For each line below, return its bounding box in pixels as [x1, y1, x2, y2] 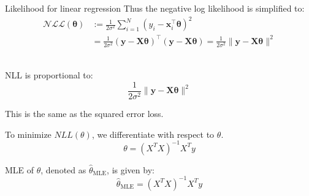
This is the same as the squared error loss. [5, 107, 164, 120]
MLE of [5, 163, 34, 176]
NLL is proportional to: [5, 69, 93, 81]
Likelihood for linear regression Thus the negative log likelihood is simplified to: [5, 2, 305, 14]
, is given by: [107, 163, 154, 176]
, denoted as [40, 163, 86, 176]
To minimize [5, 127, 51, 140]
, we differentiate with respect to [91, 127, 215, 140]
